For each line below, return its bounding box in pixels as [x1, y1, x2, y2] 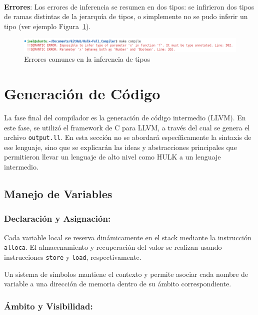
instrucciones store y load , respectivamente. [4, 251, 141, 262]
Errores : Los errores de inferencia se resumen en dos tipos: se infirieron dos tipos [4, 1, 254, 12]
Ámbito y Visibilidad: [4, 299, 93, 312]
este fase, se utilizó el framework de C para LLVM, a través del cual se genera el [4, 122, 250, 132]
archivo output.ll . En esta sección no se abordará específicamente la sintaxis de [4, 132, 251, 142]
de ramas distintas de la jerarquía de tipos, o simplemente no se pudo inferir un [4, 11, 248, 22]
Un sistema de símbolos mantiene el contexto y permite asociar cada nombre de [4, 268, 248, 279]
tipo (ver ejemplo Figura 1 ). [4, 21, 91, 31]
